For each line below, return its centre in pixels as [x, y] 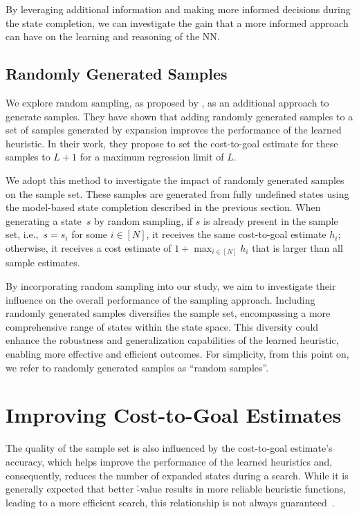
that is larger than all [297, 247]
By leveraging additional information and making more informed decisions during [178, 9]
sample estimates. [43, 263]
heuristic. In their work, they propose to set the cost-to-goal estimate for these [172, 143]
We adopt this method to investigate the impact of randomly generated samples [175, 180]
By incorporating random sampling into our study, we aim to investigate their [171, 286]
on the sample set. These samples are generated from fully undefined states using [177, 193]
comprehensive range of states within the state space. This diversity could [162, 326]
